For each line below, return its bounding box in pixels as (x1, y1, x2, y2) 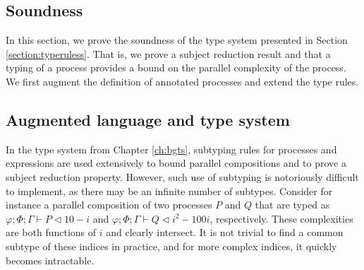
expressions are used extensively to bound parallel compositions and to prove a (6, 155, 346, 170)
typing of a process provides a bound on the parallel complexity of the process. (6, 60, 346, 75)
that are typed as (255, 197, 330, 212)
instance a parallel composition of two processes (6, 197, 212, 212)
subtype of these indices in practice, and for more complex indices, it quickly (6, 238, 337, 253)
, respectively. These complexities (210, 211, 353, 225)
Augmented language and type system (6, 108, 290, 130)
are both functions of (6, 225, 97, 240)
